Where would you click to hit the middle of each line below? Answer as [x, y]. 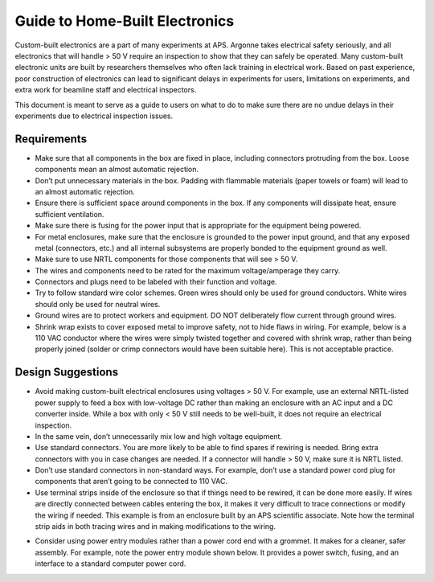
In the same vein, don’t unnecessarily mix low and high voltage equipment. [159, 436]
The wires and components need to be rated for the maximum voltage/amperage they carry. [188, 270]
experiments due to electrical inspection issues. [94, 116]
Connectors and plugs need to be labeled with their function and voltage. [156, 282]
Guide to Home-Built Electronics [125, 21]
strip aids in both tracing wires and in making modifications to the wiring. [156, 527]
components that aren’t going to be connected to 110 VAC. [131, 482]
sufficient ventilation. [70, 214]
